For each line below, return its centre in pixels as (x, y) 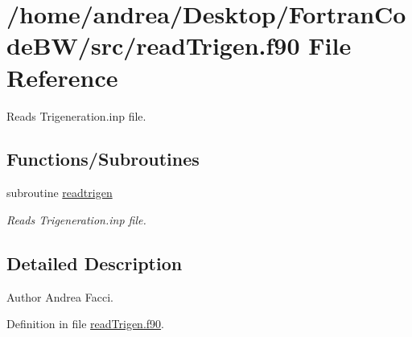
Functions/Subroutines (103, 159)
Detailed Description (95, 263)
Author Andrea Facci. (60, 296)
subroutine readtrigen (60, 193)
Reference (62, 77)
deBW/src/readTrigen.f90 (153, 45)
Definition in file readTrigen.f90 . (85, 324)
